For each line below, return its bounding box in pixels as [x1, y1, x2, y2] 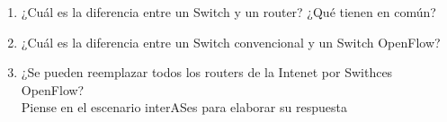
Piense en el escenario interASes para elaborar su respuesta [21, 98, 347, 117]
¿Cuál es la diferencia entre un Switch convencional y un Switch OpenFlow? [21, 32, 441, 51]
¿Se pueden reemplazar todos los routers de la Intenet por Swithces [21, 63, 393, 82]
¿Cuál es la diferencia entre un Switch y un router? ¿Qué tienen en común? [21, 3, 436, 21]
